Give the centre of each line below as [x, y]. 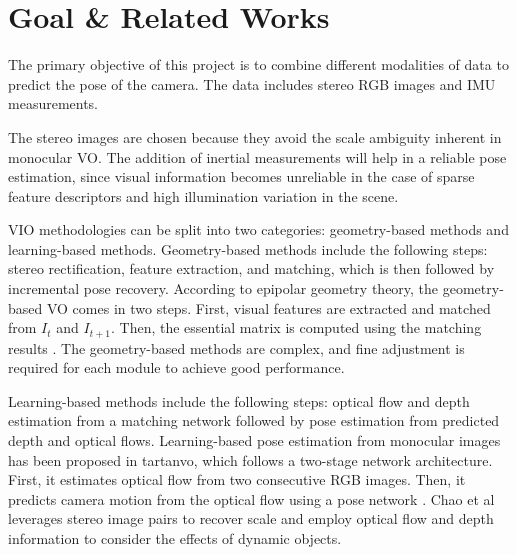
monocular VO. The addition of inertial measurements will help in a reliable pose [257, 156]
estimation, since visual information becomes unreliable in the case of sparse [241, 176]
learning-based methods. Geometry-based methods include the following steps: [248, 248]
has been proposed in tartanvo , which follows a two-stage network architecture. [250, 459]
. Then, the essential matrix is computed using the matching [296, 327]
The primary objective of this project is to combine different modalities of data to [258, 64]
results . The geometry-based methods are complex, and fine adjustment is [236, 347]
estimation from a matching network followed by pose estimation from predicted [254, 420]
